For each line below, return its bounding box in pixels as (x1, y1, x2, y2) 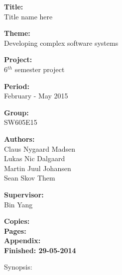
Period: (4, 81, 29, 91)
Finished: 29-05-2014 (4, 245, 76, 255)
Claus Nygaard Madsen (4, 143, 75, 154)
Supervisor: (4, 189, 44, 199)
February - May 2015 (4, 91, 68, 101)
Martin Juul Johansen (4, 163, 71, 173)
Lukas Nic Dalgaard (4, 153, 65, 164)
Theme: (4, 28, 30, 38)
